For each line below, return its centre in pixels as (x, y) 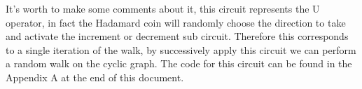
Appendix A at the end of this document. (95, 77)
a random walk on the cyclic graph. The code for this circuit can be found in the (179, 63)
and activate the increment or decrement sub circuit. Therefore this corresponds (177, 36)
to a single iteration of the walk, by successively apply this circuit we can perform (181, 49)
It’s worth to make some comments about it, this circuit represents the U (163, 8)
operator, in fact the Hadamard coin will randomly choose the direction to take (176, 22)
